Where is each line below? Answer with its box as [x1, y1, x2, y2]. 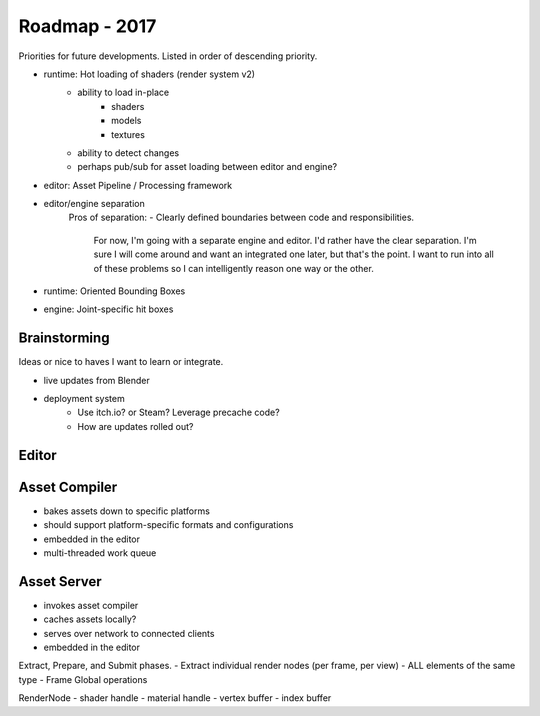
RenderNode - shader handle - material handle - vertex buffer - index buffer [18, 692, 332, 704]
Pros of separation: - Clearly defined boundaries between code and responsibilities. [68, 211, 415, 224]
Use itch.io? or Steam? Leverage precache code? [77, 406, 280, 419]
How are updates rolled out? [77, 420, 194, 432]
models [111, 115, 142, 127]
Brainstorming [18, 330, 110, 347]
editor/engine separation [43, 198, 145, 210]
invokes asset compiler [43, 599, 139, 611]
